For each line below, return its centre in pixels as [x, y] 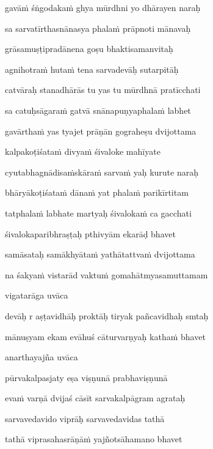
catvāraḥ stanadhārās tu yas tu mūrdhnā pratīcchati [103, 90]
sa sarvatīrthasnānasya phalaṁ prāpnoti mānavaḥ [98, 28]
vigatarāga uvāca [37, 295]
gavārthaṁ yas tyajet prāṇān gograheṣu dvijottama [101, 131]
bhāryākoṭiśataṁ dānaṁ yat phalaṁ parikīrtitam [97, 192]
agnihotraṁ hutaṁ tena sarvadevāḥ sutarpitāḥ [92, 69]
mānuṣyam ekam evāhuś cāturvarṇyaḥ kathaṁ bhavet [105, 336]
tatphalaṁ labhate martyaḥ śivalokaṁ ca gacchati [98, 213]
